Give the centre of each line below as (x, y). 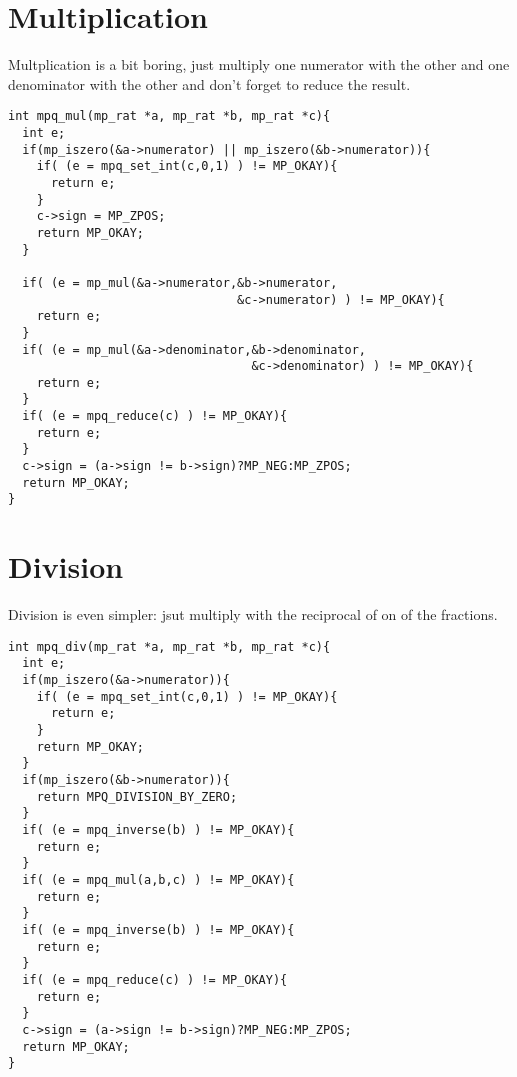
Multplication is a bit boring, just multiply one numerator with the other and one (259, 64)
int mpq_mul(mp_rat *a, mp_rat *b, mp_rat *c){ (169, 116)
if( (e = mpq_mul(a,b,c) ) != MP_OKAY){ (158, 879)
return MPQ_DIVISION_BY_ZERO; (137, 796)
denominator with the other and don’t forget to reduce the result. (209, 83)
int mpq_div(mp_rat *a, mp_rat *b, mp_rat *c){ (169, 646)
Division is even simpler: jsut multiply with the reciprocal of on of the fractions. (253, 614)
